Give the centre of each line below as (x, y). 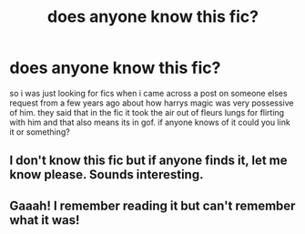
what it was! (45, 220)
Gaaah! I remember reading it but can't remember (152, 205)
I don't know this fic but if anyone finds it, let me (148, 161)
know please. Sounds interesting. (107, 175)
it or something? (40, 132)
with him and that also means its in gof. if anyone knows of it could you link (150, 122)
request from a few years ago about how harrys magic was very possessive (152, 103)
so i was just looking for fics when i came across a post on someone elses (149, 93)
